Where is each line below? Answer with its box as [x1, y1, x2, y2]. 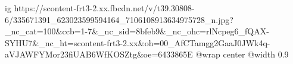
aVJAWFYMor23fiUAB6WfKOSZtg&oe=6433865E [5, 48, 193, 60]
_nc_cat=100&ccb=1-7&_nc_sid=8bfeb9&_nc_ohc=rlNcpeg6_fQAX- [5, 25, 269, 37]
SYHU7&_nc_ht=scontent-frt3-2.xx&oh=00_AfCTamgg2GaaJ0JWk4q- [5, 36, 270, 49]
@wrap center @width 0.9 [195, 48, 289, 60]
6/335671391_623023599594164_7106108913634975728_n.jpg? [5, 13, 233, 25]
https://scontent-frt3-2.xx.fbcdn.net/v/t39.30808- [14, 2, 195, 14]
